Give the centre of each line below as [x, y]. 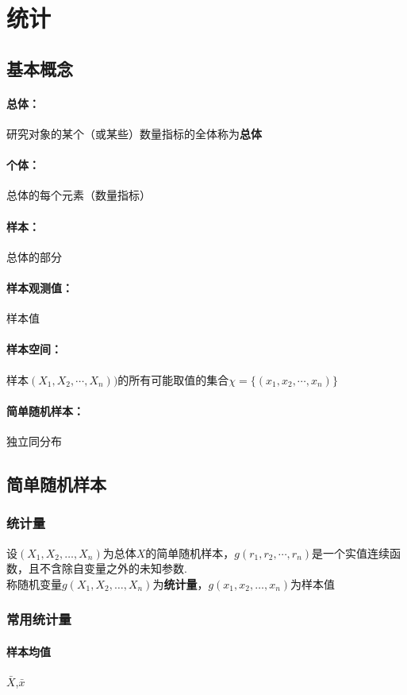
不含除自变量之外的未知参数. [113, 568]
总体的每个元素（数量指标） [79, 195]
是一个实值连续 [351, 552]
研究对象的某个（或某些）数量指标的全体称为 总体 [134, 133]
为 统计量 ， [180, 583]
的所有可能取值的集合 [173, 379]
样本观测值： [40, 287]
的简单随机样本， [190, 552]
